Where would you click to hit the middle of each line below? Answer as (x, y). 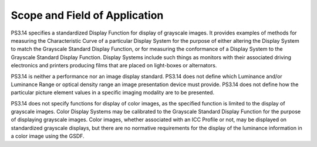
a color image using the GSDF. (48, 136)
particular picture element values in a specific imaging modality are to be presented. (112, 93)
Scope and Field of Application (87, 15)
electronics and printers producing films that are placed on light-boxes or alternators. (114, 66)
